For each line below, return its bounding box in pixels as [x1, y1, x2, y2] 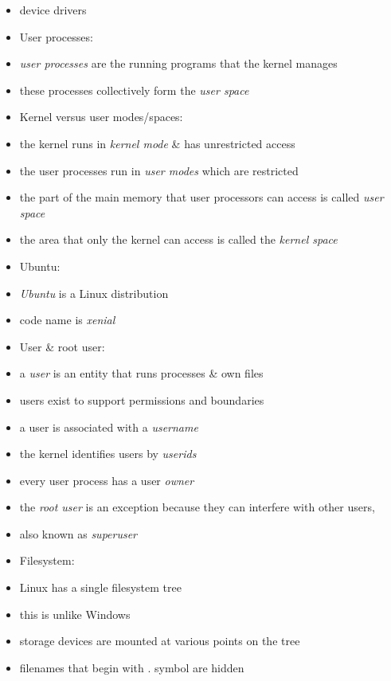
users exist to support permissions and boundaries [19, 391, 264, 408]
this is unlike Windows [19, 605, 131, 622]
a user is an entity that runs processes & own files [19, 365, 264, 382]
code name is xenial [19, 311, 115, 328]
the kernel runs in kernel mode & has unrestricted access [19, 135, 295, 151]
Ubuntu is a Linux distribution [19, 284, 169, 301]
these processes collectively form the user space [19, 81, 249, 98]
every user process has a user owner [19, 472, 194, 488]
